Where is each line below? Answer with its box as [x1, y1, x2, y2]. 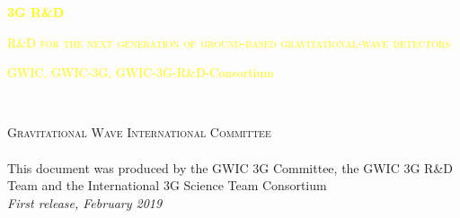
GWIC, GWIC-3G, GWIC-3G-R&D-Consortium [7, 63, 274, 82]
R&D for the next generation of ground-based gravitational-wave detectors [7, 32, 450, 51]
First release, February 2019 [7, 193, 163, 212]
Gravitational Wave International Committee [7, 123, 271, 142]
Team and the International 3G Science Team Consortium [7, 176, 327, 195]
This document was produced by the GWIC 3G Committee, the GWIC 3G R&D [7, 158, 453, 177]
